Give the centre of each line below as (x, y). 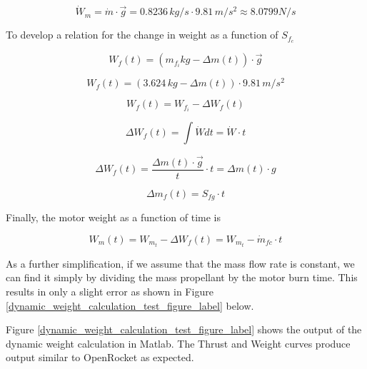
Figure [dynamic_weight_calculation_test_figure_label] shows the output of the (184, 329)
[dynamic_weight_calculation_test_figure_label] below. (130, 305)
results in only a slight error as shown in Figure (110, 292)
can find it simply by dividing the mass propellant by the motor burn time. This (182, 277)
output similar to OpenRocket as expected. (100, 357)
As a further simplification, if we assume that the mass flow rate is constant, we (180, 263)
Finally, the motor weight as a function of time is (113, 217)
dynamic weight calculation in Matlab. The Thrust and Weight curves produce (178, 343)
